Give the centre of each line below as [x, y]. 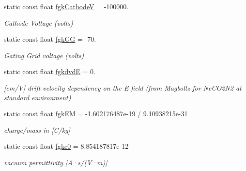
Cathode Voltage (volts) [38, 23]
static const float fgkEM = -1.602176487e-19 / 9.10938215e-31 [96, 114]
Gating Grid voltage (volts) [44, 55]
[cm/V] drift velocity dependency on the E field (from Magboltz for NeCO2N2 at [123, 87]
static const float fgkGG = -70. [50, 39]
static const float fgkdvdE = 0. [50, 71]
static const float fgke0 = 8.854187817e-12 [66, 146]
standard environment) [38, 97]
